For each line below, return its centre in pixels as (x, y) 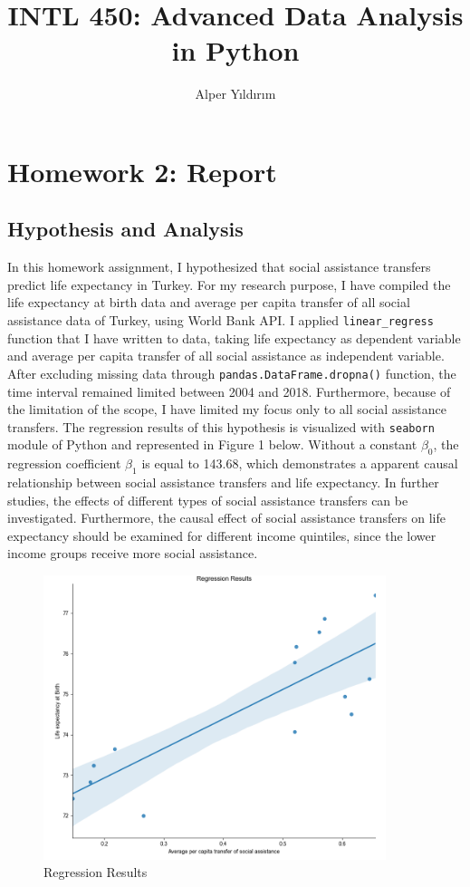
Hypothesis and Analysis (125, 229)
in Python (235, 50)
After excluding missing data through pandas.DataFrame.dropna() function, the (232, 373)
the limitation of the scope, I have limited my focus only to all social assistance (227, 409)
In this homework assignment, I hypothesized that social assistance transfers (219, 267)
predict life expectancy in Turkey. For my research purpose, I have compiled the (229, 284)
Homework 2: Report (142, 171)
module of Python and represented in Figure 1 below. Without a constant (212, 444)
